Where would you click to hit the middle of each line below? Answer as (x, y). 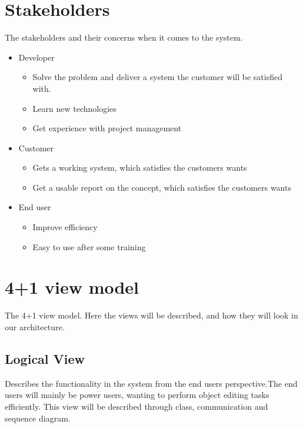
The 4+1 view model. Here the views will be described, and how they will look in (151, 315)
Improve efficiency (65, 227)
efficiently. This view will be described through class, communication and (136, 406)
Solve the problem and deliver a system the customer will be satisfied (157, 77)
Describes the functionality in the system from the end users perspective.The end (151, 383)
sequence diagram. (38, 418)
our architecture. (35, 326)
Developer (36, 57)
